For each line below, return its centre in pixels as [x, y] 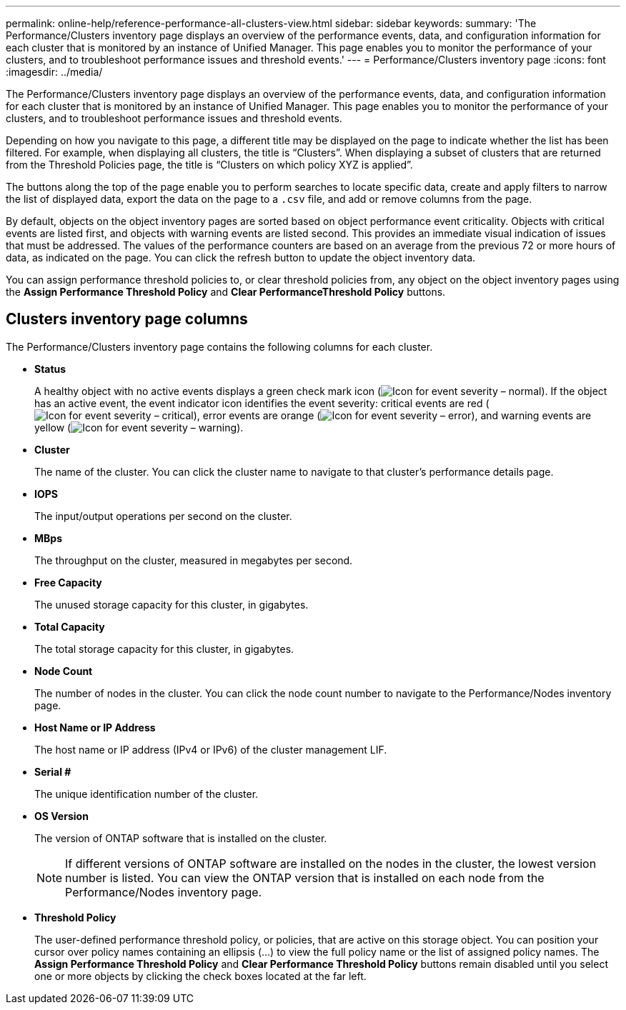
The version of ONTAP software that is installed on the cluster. [181, 838]
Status [50, 369]
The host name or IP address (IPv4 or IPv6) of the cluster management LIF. [211, 749]
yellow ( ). [139, 427]
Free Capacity [68, 582]
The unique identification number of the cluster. [146, 794]
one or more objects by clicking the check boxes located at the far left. [200, 976]
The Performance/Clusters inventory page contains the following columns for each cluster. [219, 346]
